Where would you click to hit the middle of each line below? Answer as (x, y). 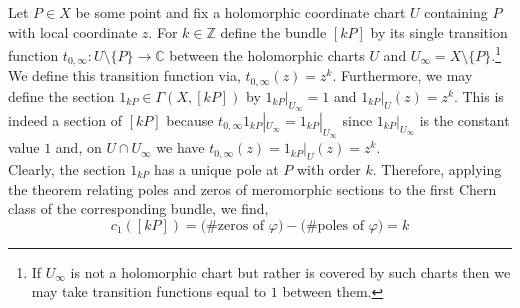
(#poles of (332, 225)
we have (180, 147)
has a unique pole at (216, 168)
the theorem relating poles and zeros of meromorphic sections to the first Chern (252, 188)
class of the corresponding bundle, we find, (138, 208)
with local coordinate (73, 31)
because (190, 119)
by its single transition (439, 31)
